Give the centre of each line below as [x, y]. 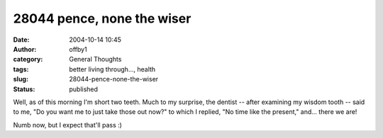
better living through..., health [112, 69]
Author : [25, 49]
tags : [21, 69]
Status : [24, 89]
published [84, 89]
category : [28, 59]
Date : [21, 40]
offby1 [78, 49]
